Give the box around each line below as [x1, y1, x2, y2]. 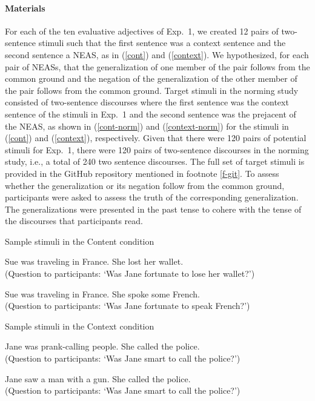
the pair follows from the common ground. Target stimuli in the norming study [5, 84, 299, 96]
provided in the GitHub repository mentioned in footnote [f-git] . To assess [5, 167, 279, 179]
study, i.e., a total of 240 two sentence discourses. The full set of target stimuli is [5, 155, 305, 168]
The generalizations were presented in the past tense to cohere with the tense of [5, 202, 302, 215]
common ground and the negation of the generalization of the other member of [5, 72, 297, 85]
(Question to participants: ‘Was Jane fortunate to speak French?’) [5, 299, 250, 312]
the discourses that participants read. [5, 214, 143, 227]
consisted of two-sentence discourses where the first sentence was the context [5, 96, 289, 108]
